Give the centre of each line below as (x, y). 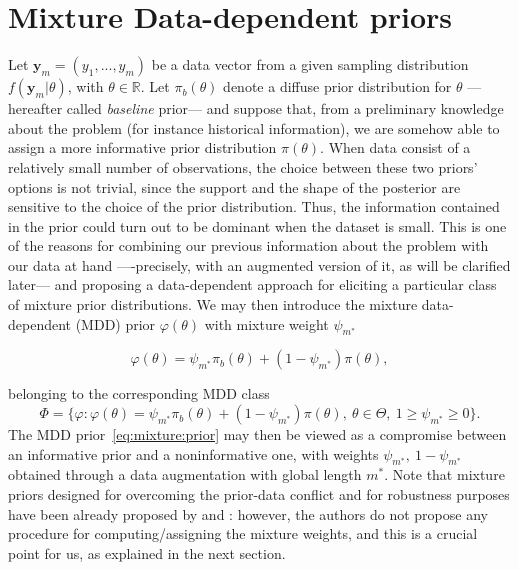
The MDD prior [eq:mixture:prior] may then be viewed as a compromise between (257, 434)
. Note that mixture (444, 474)
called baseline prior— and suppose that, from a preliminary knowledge (285, 108)
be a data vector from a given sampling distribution (310, 64)
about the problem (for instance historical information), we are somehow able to (254, 127)
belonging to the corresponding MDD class (139, 393)
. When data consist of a (395, 147)
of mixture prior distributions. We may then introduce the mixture (213, 304)
